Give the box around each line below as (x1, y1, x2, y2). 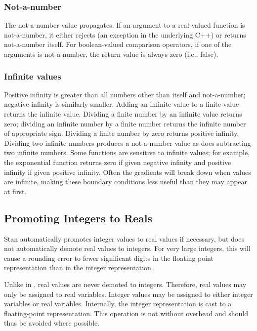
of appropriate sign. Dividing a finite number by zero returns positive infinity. (4, 128, 239, 138)
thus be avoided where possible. (4, 318, 100, 328)
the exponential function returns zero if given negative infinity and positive (4, 157, 231, 167)
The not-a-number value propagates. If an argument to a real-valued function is (4, 20, 245, 30)
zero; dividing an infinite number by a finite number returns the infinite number (4, 118, 246, 128)
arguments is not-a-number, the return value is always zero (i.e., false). (4, 49, 218, 59)
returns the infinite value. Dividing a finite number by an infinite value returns (4, 109, 242, 119)
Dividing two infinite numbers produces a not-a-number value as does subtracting (4, 137, 251, 148)
